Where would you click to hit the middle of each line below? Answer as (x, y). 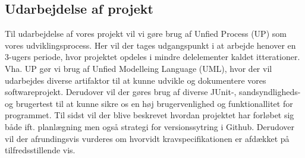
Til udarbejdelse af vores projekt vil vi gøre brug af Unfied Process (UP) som (146, 34)
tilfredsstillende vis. (40, 150)
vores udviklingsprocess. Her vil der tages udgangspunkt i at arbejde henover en (150, 45)
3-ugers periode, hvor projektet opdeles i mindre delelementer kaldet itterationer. (152, 57)
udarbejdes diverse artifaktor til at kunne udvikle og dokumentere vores (136, 80)
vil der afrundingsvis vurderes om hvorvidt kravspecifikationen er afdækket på (147, 138)
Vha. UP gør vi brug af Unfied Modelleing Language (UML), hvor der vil (139, 68)
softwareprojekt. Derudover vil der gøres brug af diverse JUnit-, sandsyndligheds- (153, 92)
